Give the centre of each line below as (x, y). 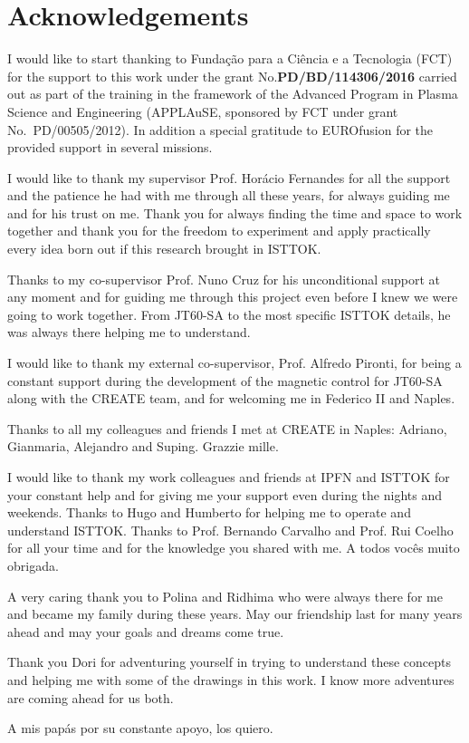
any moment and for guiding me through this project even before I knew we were (233, 297)
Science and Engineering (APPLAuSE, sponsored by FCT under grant (203, 111)
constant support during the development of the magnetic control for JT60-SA (225, 380)
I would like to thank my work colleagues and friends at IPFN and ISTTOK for (229, 477)
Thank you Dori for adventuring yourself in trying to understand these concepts (230, 662)
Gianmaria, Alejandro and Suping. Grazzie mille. (143, 446)
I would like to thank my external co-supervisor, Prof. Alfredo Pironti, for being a (234, 363)
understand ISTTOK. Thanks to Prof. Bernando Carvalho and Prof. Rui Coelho (230, 530)
